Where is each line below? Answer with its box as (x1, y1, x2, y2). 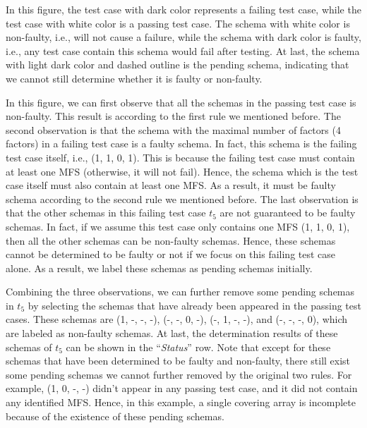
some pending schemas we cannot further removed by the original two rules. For (6, 367, 352, 381)
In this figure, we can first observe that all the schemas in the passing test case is (6, 94, 356, 109)
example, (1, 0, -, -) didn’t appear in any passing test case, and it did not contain (6, 381, 358, 396)
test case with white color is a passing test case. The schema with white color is (6, 16, 350, 30)
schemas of (6, 339, 52, 354)
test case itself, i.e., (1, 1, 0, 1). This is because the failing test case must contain (6, 149, 355, 164)
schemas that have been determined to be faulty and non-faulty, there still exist (6, 353, 351, 368)
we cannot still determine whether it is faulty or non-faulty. (6, 71, 263, 85)
